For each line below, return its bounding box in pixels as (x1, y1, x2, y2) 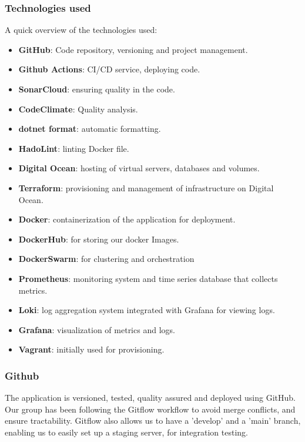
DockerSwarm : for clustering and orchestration (18, 252, 195, 265)
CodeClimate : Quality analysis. (18, 102, 138, 115)
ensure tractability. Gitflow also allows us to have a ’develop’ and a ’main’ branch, (5, 414, 301, 427)
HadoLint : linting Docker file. (18, 142, 129, 154)
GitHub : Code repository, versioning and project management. (18, 43, 248, 55)
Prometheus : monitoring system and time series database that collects (18, 272, 278, 284)
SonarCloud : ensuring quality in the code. (18, 83, 175, 95)
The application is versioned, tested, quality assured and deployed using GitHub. (5, 391, 296, 404)
